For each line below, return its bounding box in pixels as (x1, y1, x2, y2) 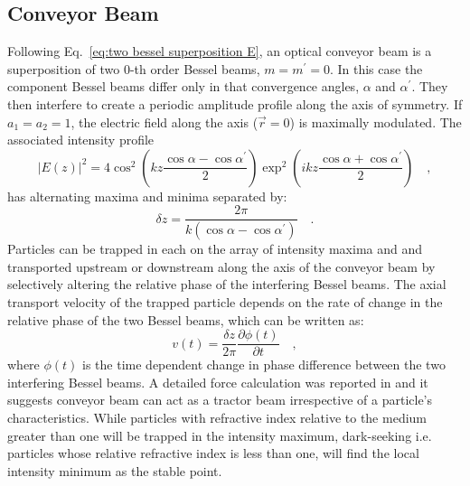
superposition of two (7, 59, 120, 78)
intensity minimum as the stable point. (7, 461, 222, 480)
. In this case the (329, 59, 423, 78)
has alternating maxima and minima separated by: (7, 186, 287, 205)
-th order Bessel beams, (129, 59, 260, 78)
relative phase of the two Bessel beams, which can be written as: (7, 310, 364, 329)
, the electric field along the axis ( (70, 112, 258, 131)
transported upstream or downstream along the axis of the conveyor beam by (7, 257, 436, 276)
